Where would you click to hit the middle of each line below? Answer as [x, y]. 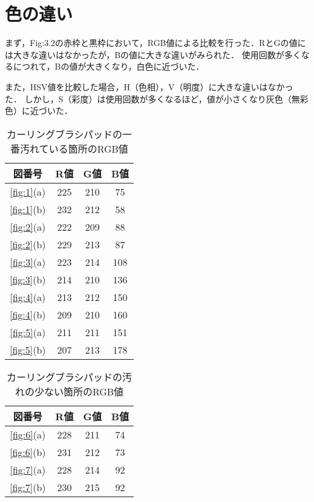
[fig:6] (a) [28, 434]
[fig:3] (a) [28, 262]
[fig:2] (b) [28, 244]
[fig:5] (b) [28, 349]
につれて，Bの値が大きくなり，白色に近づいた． [109, 66]
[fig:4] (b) [28, 314]
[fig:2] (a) [28, 226]
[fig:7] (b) [28, 487]
